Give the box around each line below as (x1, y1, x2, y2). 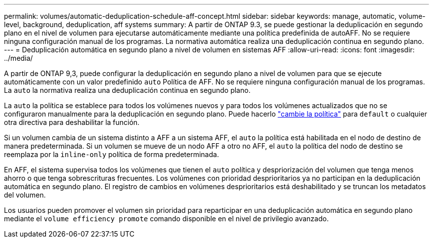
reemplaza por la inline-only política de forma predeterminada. (4, 150, 219, 159)
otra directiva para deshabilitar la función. (4, 118, 140, 126)
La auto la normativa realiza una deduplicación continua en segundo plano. (4, 86, 251, 94)
